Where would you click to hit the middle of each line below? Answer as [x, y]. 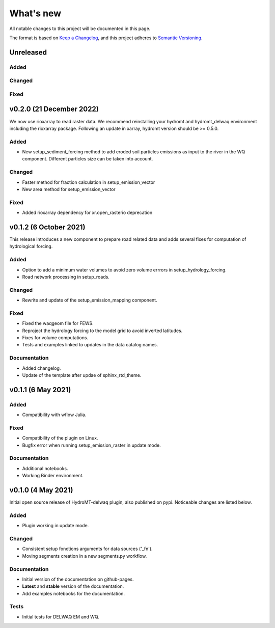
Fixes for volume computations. [55, 338]
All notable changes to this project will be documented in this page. [80, 29]
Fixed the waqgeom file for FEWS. [58, 323]
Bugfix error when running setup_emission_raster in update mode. [91, 445]
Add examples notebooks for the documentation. [73, 593]
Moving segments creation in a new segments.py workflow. [85, 556]
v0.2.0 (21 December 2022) [54, 109]
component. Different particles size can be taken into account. [88, 159]
